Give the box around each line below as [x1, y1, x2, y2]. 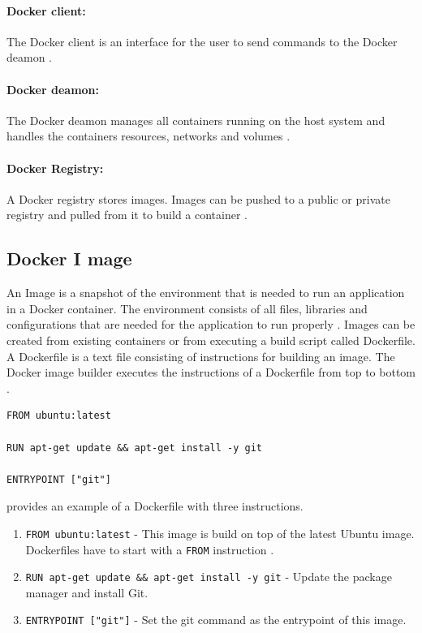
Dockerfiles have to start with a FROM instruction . [25, 540, 274, 558]
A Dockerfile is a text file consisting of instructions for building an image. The [6, 347, 395, 364]
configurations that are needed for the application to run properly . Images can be [6, 316, 416, 333]
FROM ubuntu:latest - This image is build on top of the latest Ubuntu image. [25, 524, 415, 541]
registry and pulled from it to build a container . [6, 206, 248, 223]
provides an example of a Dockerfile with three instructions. [6, 497, 304, 515]
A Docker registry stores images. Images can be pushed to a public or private [6, 190, 390, 207]
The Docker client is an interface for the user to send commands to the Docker [6, 32, 398, 50]
